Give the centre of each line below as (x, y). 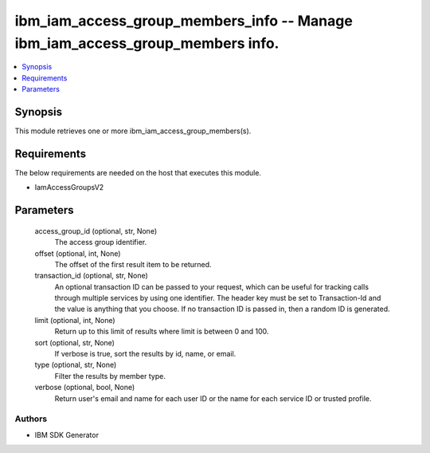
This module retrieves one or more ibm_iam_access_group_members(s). (133, 131)
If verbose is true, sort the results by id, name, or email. (145, 354)
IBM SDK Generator (67, 435)
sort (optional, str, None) (75, 342)
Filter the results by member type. (110, 376)
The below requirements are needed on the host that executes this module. (138, 172)
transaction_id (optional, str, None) (92, 276)
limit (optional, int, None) (75, 320)
